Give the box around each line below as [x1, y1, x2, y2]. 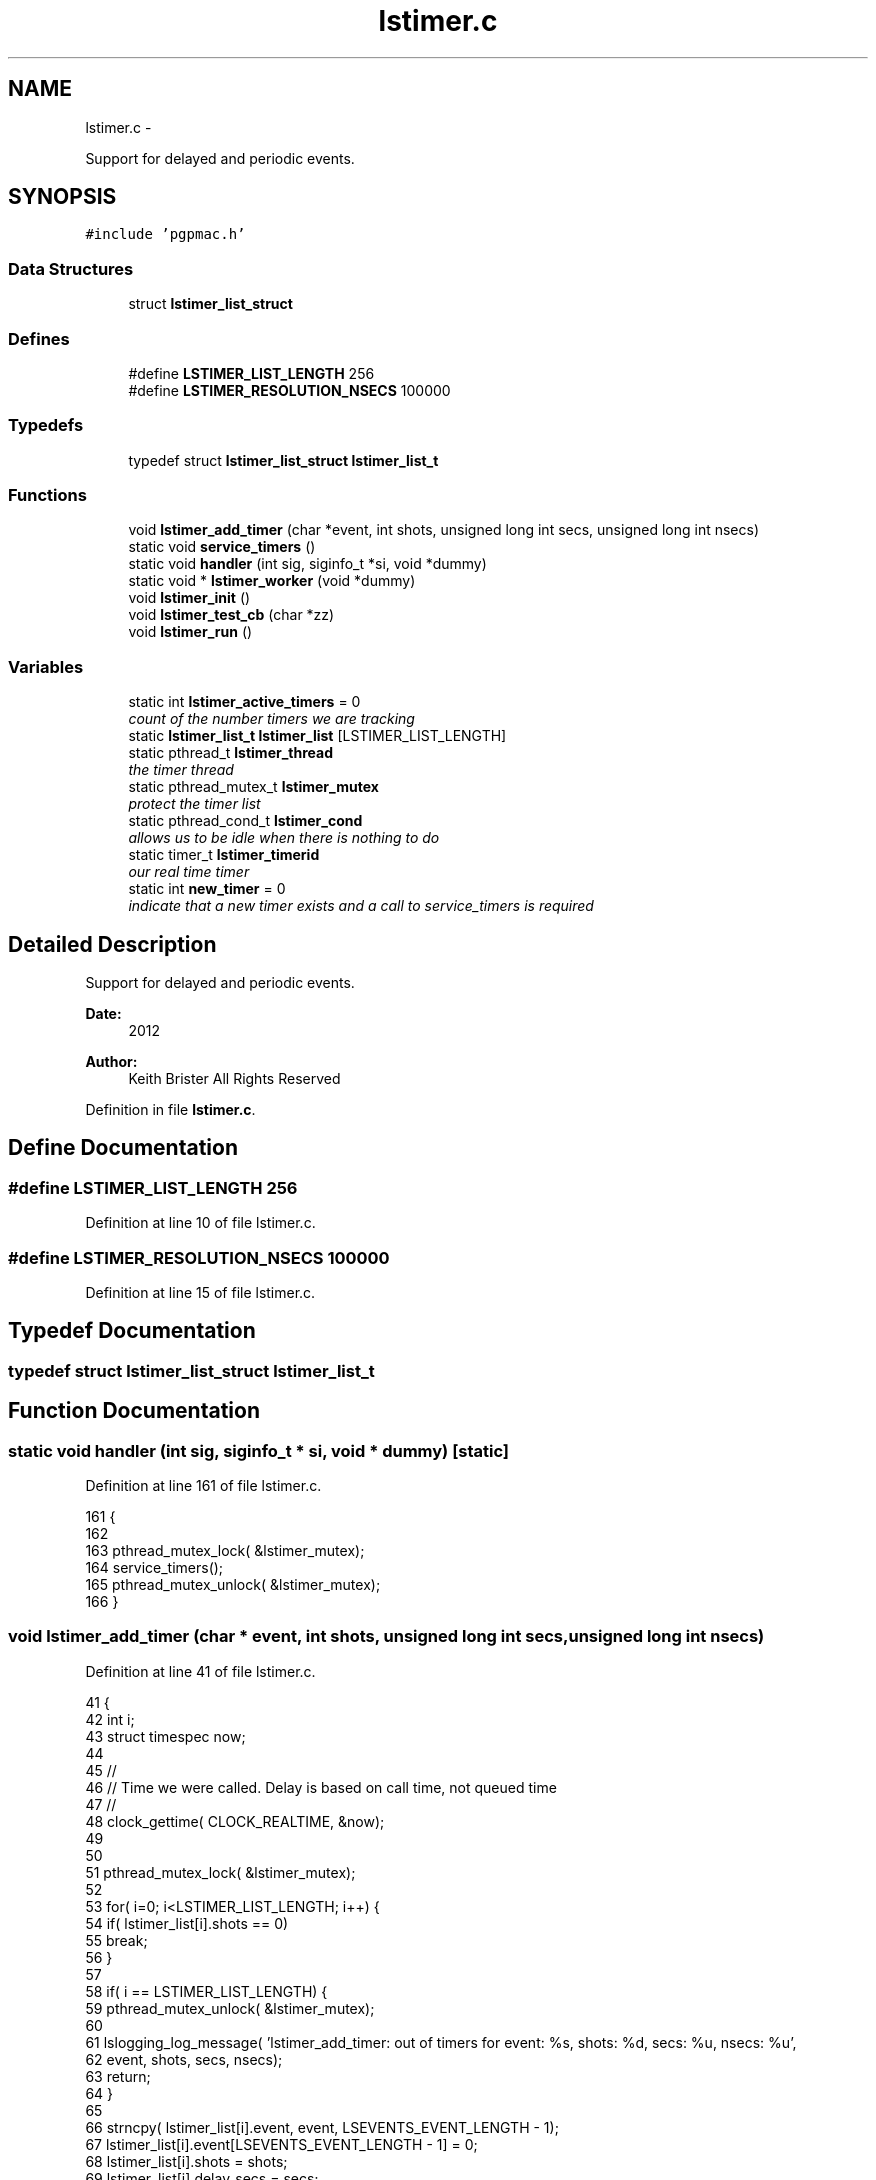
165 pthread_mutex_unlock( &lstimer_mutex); [85, 1576, 381, 1594]
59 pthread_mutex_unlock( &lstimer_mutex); [85, 1999, 375, 2017]
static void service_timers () [128, 538, 316, 556]
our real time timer [128, 863, 250, 881]
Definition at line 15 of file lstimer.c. [85, 1284, 316, 1301]
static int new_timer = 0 [128, 880, 286, 898]
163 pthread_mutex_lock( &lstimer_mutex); [85, 1542, 365, 1560]
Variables [8, 656, 84, 677]
